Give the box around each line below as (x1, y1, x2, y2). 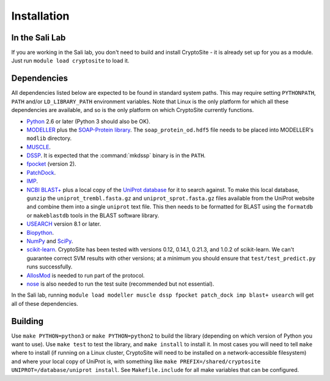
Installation (11, 9, 70, 23)
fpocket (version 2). (26, 160, 76, 168)
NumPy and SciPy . (26, 237, 73, 245)
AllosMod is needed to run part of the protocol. (26, 272, 145, 279)
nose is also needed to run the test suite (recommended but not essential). (26, 280, 215, 287)
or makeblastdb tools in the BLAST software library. (26, 212, 159, 219)
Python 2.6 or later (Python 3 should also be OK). (26, 117, 151, 125)
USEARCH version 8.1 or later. (26, 220, 101, 227)
